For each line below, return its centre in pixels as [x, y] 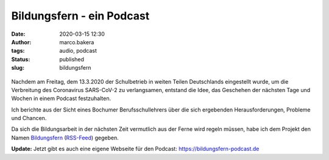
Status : [21, 59]
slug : [18, 68]
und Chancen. [29, 118]
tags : [18, 51]
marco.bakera [77, 42]
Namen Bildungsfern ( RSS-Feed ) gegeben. [65, 138]
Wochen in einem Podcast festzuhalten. [61, 98]
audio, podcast [78, 51]
